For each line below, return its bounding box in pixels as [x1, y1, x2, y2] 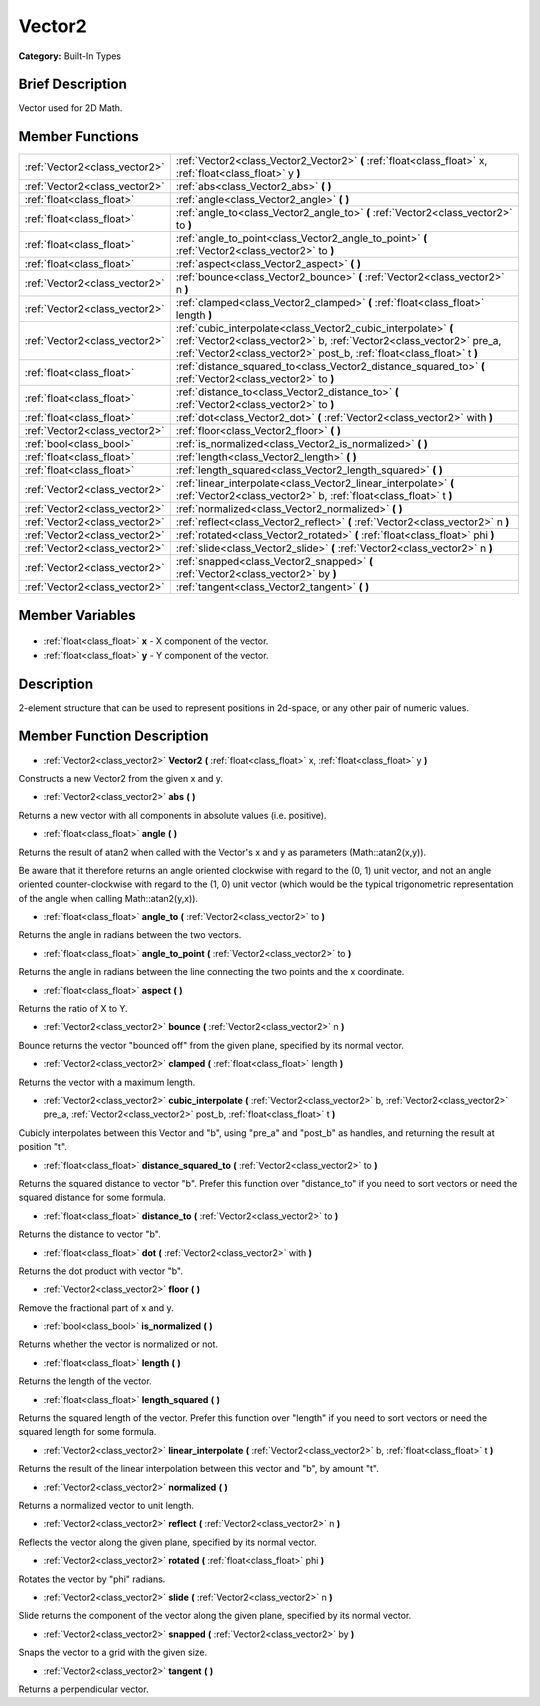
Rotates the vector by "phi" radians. [18, 1573, 166, 1585]
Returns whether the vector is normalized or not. [18, 1338, 219, 1350]
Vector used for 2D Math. [18, 102, 123, 114]
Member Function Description [18, 728, 209, 745]
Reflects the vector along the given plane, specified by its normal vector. [18, 1536, 317, 1548]
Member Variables [18, 606, 136, 624]
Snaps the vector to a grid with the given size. [18, 1646, 208, 1659]
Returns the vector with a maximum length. [18, 1076, 196, 1088]
